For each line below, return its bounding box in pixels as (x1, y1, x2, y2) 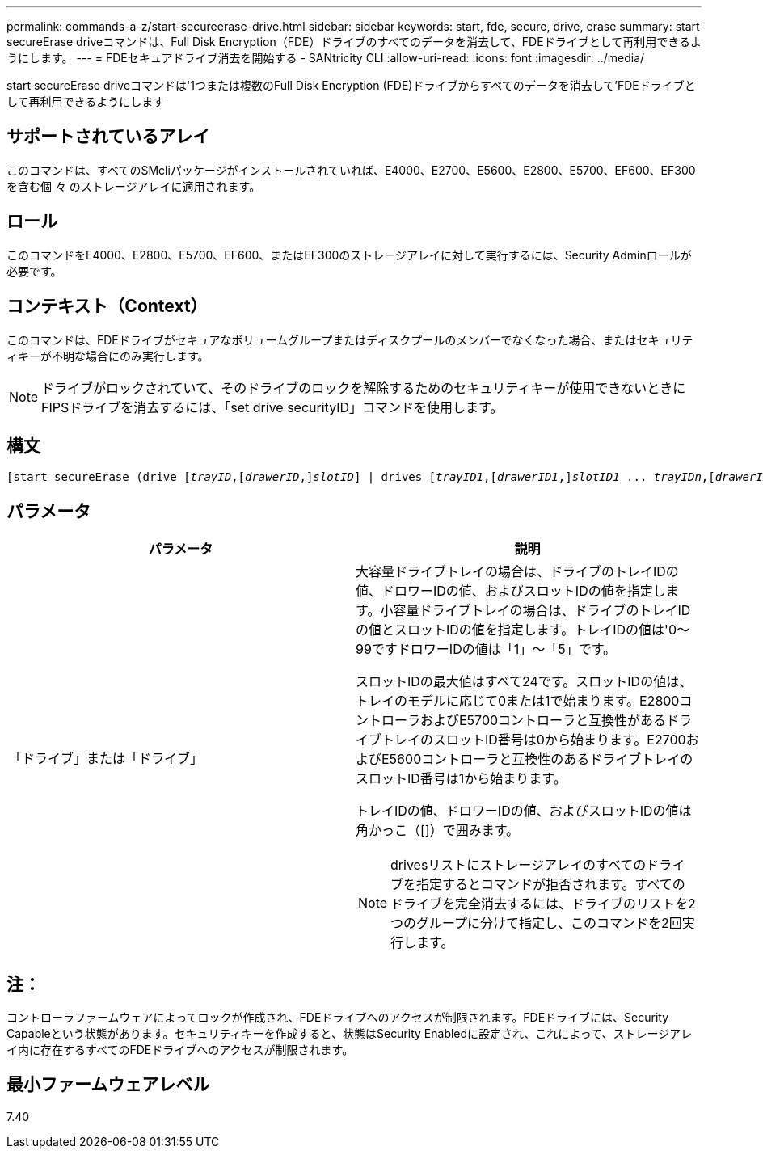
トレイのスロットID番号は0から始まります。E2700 (381, 731, 686, 748)
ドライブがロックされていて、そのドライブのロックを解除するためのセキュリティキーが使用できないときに (41, 379, 686, 396)
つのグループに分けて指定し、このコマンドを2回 (390, 915, 682, 932)
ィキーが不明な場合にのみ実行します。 (6, 348, 209, 363)
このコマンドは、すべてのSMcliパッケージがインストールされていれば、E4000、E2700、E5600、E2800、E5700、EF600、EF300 (6, 162, 696, 177)
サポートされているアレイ (6, 126, 210, 147)
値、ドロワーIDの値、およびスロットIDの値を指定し (356, 583, 666, 600)
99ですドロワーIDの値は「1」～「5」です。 (356, 641, 617, 658)
